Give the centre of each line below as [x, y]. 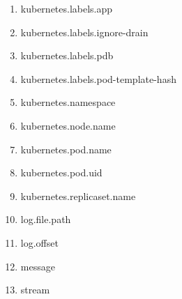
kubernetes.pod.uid [61, 172]
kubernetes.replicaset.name [78, 195]
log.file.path [46, 219]
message [38, 266]
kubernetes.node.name [68, 125]
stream [35, 290]
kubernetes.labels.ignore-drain [84, 32]
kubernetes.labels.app [67, 8]
